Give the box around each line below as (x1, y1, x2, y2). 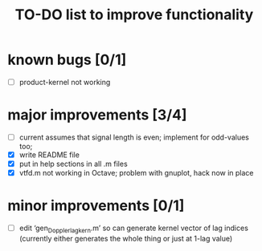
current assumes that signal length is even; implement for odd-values (18, 132, 250, 142)
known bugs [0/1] (7, 51, 127, 69)
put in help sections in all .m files (18, 159, 128, 169)
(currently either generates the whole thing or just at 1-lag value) (18, 233, 233, 243)
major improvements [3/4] (7, 106, 187, 124)
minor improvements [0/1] (7, 196, 185, 215)
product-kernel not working (18, 77, 111, 87)
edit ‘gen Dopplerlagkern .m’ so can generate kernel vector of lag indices (18, 223, 248, 234)
